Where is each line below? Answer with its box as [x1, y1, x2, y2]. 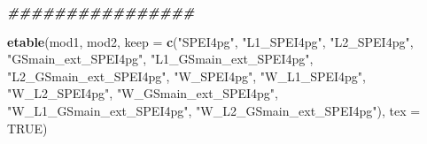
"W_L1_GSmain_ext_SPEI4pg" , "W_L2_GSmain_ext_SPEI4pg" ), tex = [7, 101, 421, 119]
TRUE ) [7, 118, 48, 137]
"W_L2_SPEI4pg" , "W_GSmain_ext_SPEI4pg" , [7, 84, 279, 102]
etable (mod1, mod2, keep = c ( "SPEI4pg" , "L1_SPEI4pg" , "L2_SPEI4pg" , [7, 32, 414, 50]
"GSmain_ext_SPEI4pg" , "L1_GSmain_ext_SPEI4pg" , [7, 49, 314, 68]
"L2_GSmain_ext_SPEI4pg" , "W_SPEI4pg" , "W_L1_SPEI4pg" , [7, 66, 366, 85]
